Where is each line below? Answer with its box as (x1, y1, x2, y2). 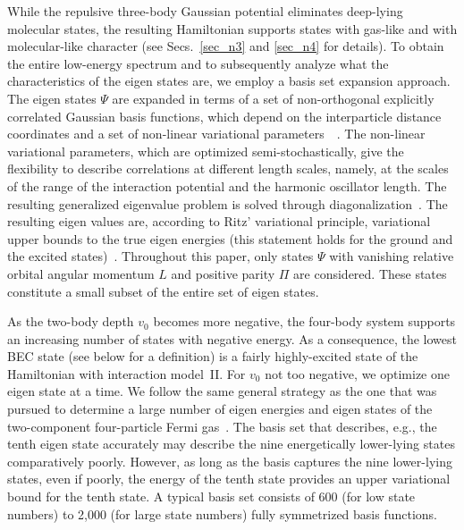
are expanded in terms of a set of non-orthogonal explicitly (112, 88, 434, 107)
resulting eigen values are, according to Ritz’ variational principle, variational (7, 212, 431, 231)
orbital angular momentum (7, 264, 155, 282)
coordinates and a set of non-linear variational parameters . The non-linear (7, 124, 426, 143)
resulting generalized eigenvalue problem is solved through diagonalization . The (7, 194, 448, 213)
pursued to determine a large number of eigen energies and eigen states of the (7, 400, 433, 418)
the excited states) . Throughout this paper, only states (7, 247, 314, 265)
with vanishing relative (329, 247, 454, 265)
